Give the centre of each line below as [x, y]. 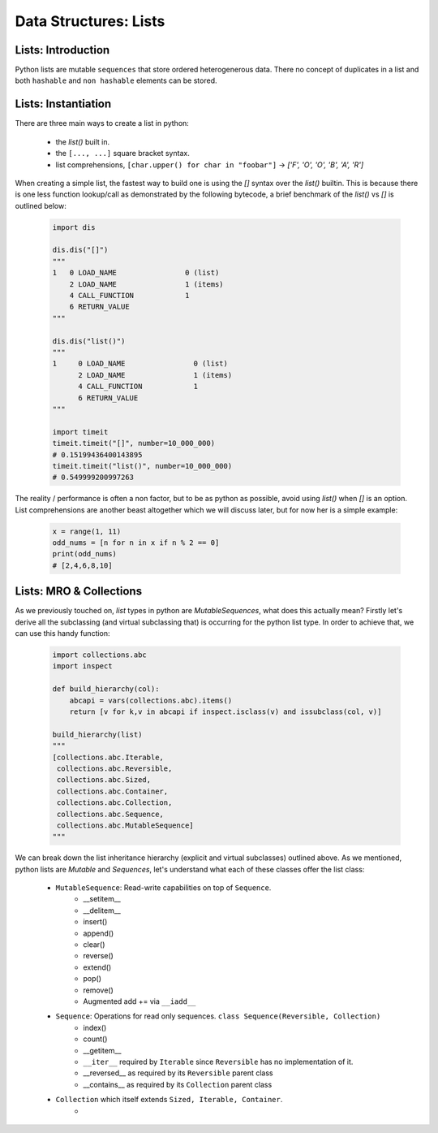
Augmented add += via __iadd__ [140, 1001]
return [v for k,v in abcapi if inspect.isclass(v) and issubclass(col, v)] [225, 712]
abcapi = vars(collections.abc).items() [151, 700]
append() [99, 933]
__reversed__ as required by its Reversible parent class [178, 1073]
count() [95, 1039]
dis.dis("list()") [89, 341]
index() [95, 1027]
